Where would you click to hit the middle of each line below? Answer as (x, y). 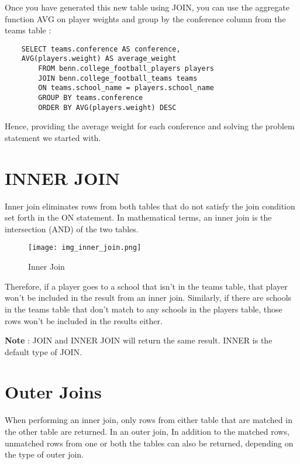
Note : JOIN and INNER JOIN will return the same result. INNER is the (139, 340)
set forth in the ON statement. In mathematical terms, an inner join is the (138, 217)
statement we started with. (53, 137)
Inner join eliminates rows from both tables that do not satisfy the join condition (150, 206)
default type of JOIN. (44, 351)
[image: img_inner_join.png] (85, 248)
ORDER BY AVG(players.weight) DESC (107, 107)
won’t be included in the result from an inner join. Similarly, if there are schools (148, 298)
